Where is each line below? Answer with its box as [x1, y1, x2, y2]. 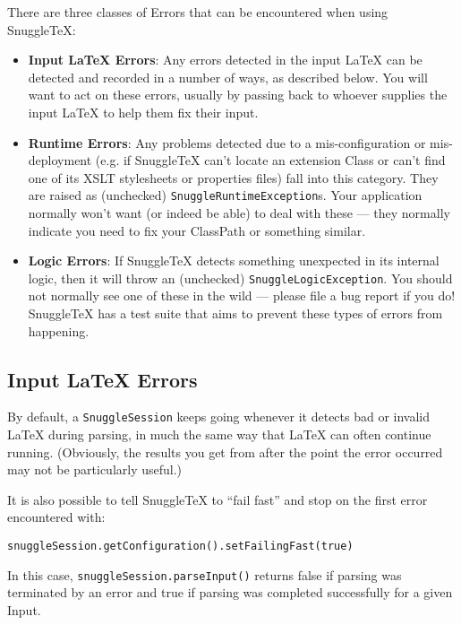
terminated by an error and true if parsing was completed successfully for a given [7, 583, 453, 602]
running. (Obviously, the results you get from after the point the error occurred [7, 442, 443, 461]
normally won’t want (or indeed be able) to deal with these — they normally [28, 204, 450, 221]
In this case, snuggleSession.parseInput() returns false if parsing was [7, 565, 402, 584]
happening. [28, 321, 90, 340]
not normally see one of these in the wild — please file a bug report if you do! [28, 286, 456, 305]
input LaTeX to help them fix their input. [28, 102, 259, 121]
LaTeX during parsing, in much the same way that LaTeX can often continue [7, 425, 431, 444]
